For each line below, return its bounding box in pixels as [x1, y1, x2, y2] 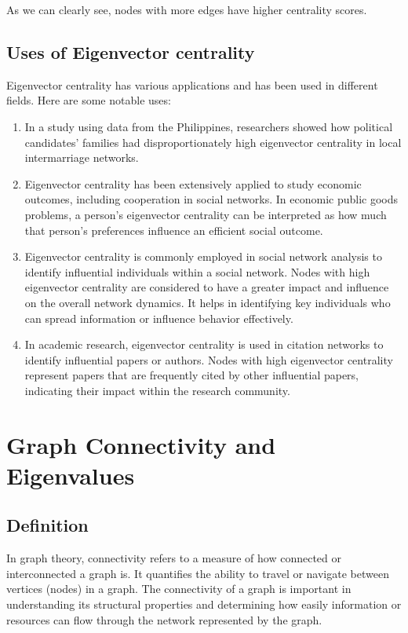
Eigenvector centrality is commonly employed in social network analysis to [24, 248, 382, 265]
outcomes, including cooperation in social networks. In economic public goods [24, 191, 399, 207]
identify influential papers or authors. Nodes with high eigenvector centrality [24, 351, 393, 368]
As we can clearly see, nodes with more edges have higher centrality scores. [6, 2, 367, 17]
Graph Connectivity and [6, 428, 276, 460]
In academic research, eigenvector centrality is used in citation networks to [24, 336, 384, 353]
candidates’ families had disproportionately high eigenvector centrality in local [24, 134, 402, 150]
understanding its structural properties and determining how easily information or [6, 596, 402, 613]
